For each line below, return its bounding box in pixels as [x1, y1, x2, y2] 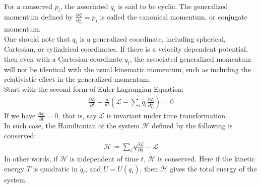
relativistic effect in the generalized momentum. [4, 74, 151, 84]
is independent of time [70, 153, 139, 164]
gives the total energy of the [170, 163, 257, 173]
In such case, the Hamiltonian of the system [4, 120, 140, 130]
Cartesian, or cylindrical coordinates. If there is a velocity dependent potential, [4, 44, 248, 54]
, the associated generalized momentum [129, 54, 251, 64]
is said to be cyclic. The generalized [118, 1, 228, 11]
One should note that [4, 33, 70, 44]
